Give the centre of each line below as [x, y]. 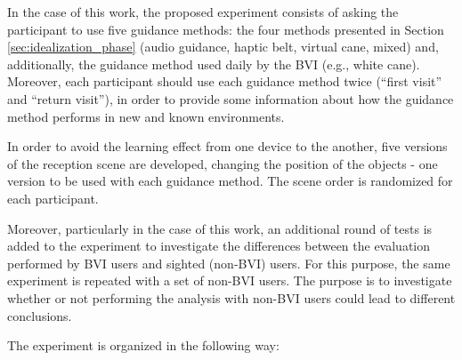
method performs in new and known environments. [146, 116]
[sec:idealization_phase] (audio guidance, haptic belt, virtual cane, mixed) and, [223, 47]
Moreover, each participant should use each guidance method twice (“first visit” [225, 81]
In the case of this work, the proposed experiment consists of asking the [203, 12]
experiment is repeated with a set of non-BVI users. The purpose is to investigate [230, 280]
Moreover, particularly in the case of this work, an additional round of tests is [220, 228]
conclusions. [40, 315]
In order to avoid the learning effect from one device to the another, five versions [227, 146]
